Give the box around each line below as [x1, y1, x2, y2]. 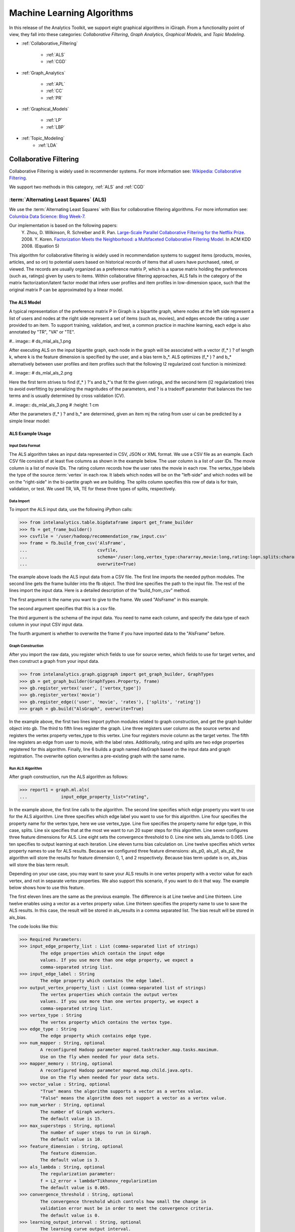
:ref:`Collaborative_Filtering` [21, 40, 78, 46]
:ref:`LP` [46, 117, 62, 123]
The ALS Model [9, 299, 41, 305]
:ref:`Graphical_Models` [21, 106, 69, 112]
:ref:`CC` [46, 88, 63, 94]
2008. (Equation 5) [21, 243, 59, 249]
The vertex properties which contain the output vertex [40, 992, 178, 997]
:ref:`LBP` [46, 124, 65, 130]
